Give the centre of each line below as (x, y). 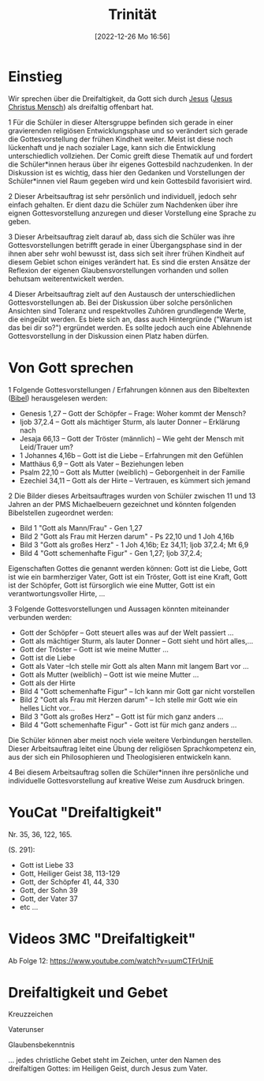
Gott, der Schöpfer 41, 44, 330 (69, 881)
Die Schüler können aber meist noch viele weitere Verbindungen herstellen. (131, 740)
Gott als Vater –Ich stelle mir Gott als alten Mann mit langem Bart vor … (134, 666)
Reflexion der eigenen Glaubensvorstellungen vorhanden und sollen (118, 270)
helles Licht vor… (47, 708)
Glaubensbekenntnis (41, 1045)
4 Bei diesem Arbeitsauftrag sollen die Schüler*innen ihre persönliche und (128, 772)
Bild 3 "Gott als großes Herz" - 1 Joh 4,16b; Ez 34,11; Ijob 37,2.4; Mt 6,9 (134, 544)
